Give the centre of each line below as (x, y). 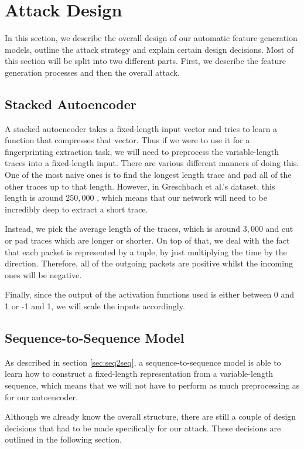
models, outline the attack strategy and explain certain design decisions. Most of (149, 49)
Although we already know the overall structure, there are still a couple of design (151, 416)
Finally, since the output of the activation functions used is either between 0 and (150, 294)
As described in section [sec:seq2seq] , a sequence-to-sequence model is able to (143, 362)
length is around (34, 198)
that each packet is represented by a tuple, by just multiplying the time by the (146, 251)
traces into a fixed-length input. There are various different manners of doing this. (152, 163)
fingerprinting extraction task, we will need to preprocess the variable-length (142, 151)
